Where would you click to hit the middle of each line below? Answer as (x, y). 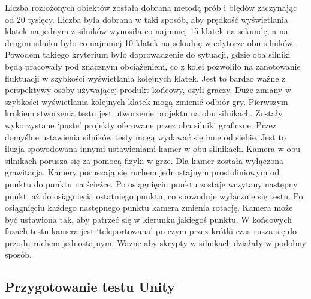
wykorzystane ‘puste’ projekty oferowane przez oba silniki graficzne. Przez (141, 125)
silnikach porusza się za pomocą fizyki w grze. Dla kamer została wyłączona (144, 160)
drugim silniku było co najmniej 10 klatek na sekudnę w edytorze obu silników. (150, 42)
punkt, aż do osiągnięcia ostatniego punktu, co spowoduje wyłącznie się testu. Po (154, 195)
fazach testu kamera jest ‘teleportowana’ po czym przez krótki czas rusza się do (151, 231)
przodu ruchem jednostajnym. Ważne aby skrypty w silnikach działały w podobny (155, 242)
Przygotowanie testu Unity (90, 287)
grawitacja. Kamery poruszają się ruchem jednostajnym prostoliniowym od (142, 172)
